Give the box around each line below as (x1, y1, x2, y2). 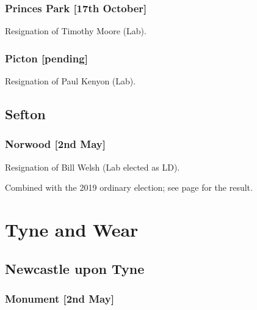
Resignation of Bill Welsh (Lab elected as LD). (5, 160, 180, 173)
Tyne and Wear (5, 217, 139, 242)
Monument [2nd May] (5, 290, 114, 306)
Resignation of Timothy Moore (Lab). (5, 24, 147, 37)
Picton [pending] (5, 50, 88, 65)
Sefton (5, 105, 46, 124)
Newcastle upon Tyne (5, 259, 145, 278)
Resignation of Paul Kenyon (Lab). (5, 75, 136, 87)
